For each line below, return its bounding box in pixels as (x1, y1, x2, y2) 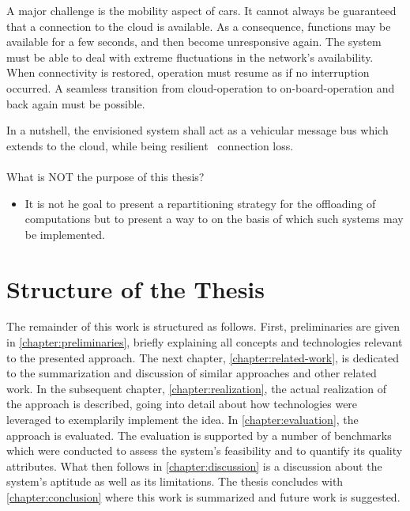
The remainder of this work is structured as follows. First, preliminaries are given (6, 318, 401, 335)
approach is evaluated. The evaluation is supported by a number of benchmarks (6, 426, 392, 443)
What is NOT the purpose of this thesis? (6, 168, 205, 184)
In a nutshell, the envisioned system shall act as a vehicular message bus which (6, 122, 389, 138)
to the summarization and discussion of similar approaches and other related (6, 365, 377, 381)
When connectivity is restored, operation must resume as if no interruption (6, 64, 370, 81)
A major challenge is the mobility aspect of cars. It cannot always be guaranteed (6, 2, 397, 18)
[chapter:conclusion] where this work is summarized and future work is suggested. (6, 488, 401, 505)
